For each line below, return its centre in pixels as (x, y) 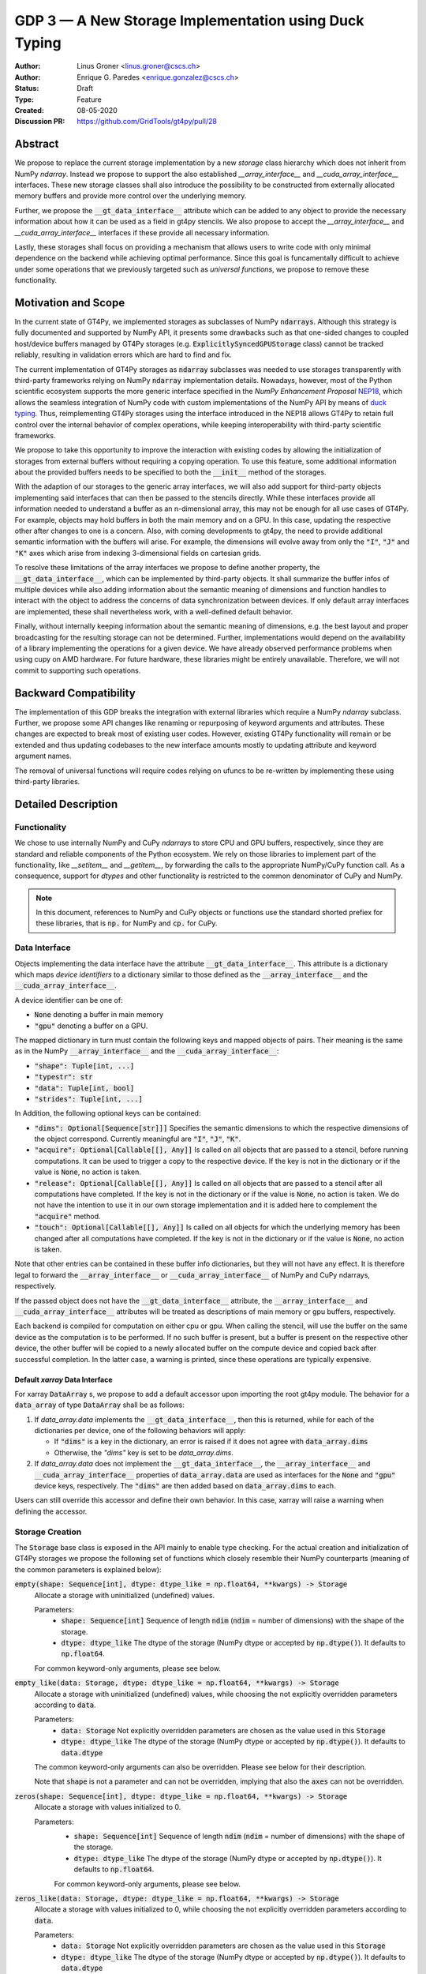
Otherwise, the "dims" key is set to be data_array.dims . (144, 1452)
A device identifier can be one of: (69, 1000)
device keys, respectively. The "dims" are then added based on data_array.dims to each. (185, 1486)
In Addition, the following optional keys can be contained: (108, 1113)
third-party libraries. (47, 781)
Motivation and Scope (70, 303)
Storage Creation (48, 1532)
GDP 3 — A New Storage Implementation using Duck (189, 21)
